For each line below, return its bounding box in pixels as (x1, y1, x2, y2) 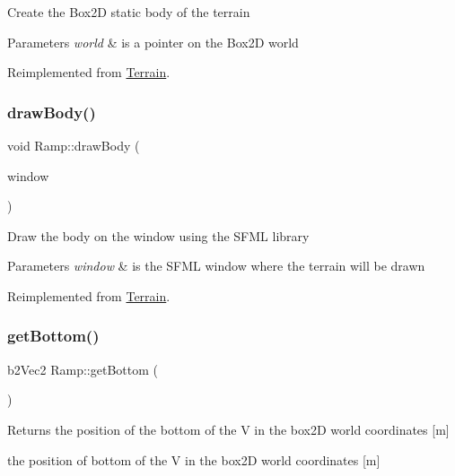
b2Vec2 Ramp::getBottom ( (7, 359, 158, 378)
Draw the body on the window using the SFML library (7, 226, 310, 245)
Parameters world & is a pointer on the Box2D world (7, 32, 299, 51)
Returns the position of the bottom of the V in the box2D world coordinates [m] (7, 420, 450, 438)
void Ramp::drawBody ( (7, 136, 140, 154)
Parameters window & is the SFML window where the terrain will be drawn (7, 256, 425, 275)
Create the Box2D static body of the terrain (7, 3, 250, 21)
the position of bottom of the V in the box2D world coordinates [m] (7, 450, 381, 469)
